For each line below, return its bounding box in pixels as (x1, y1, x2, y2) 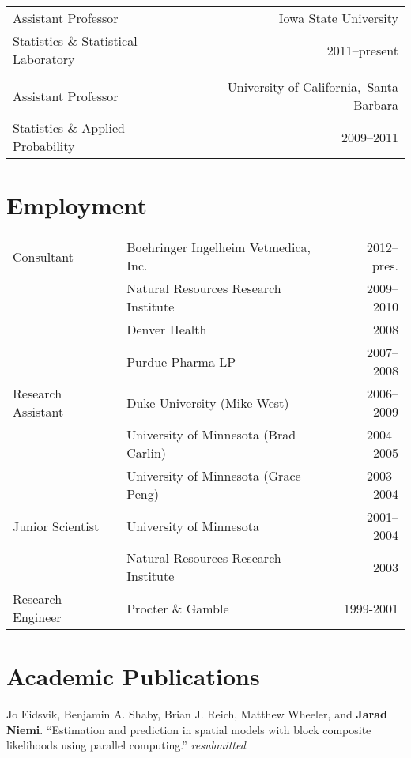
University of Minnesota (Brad (126, 425, 296, 444)
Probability (13, 137, 75, 155)
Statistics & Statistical (13, 32, 138, 50)
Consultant (13, 247, 74, 266)
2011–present (326, 40, 398, 59)
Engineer (13, 608, 62, 627)
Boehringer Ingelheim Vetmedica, (126, 238, 311, 257)
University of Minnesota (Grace (126, 466, 301, 485)
